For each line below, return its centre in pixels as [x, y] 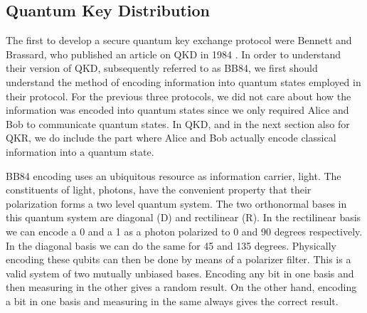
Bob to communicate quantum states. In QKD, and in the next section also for [178, 123]
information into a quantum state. [80, 151]
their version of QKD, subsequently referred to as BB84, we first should [162, 68]
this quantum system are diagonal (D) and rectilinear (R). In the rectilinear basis [183, 217]
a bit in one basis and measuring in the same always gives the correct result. [172, 301]
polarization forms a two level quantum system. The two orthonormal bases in [176, 203]
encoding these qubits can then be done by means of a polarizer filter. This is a [179, 259]
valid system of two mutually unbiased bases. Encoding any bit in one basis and [180, 273]
